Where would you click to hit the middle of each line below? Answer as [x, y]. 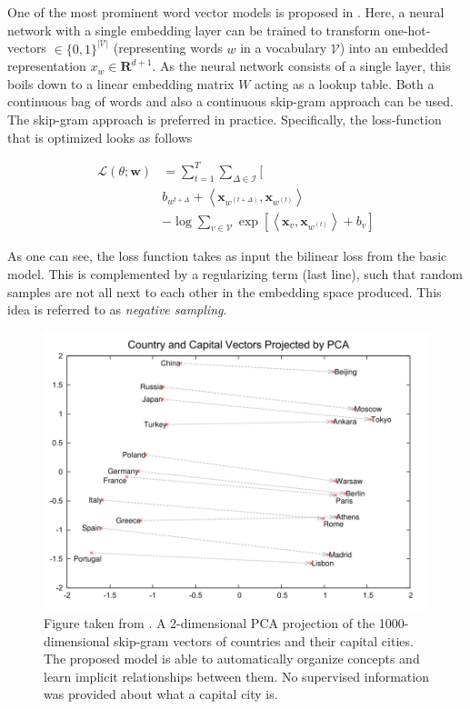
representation [47, 66]
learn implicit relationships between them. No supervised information [236, 676]
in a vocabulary [284, 48]
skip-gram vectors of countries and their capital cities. [264, 640]
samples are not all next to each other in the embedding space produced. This [225, 291]
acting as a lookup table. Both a [345, 83]
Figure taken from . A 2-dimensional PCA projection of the [210, 622]
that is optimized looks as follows [100, 137]
